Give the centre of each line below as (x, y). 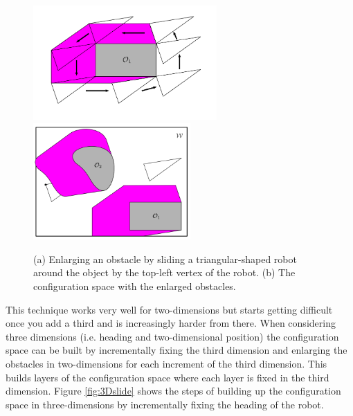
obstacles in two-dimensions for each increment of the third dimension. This (166, 363)
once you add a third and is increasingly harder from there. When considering (171, 323)
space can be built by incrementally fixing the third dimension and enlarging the (176, 350)
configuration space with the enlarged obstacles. (135, 286)
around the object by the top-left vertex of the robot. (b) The (164, 272)
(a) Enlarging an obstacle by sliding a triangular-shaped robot (165, 259)
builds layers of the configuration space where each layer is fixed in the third (168, 377)
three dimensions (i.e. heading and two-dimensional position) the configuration (172, 336)
